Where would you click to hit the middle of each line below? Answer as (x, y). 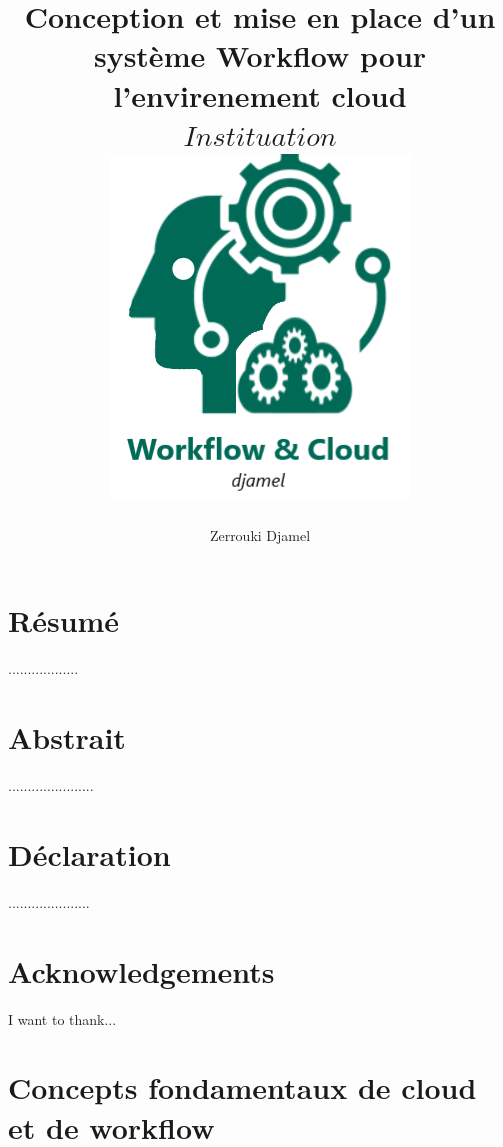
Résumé (64, 620)
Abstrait (67, 737)
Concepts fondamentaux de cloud (242, 1087)
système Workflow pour (260, 55)
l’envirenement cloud (260, 94)
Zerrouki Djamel (260, 534)
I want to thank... (62, 1018)
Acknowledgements (141, 970)
